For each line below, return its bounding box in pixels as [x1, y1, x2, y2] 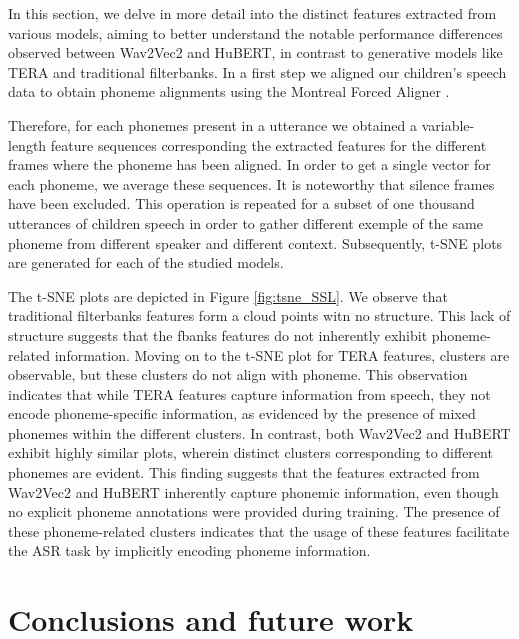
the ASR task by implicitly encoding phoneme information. [8, 540, 371, 561]
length [8, 134, 47, 155]
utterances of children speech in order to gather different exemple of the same [8, 212, 483, 233]
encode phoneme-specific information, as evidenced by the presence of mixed [8, 403, 476, 424]
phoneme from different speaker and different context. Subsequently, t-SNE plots [8, 232, 503, 253]
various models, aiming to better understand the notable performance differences [8, 22, 503, 43]
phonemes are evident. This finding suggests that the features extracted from [8, 462, 480, 483]
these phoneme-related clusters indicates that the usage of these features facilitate [8, 520, 510, 541]
